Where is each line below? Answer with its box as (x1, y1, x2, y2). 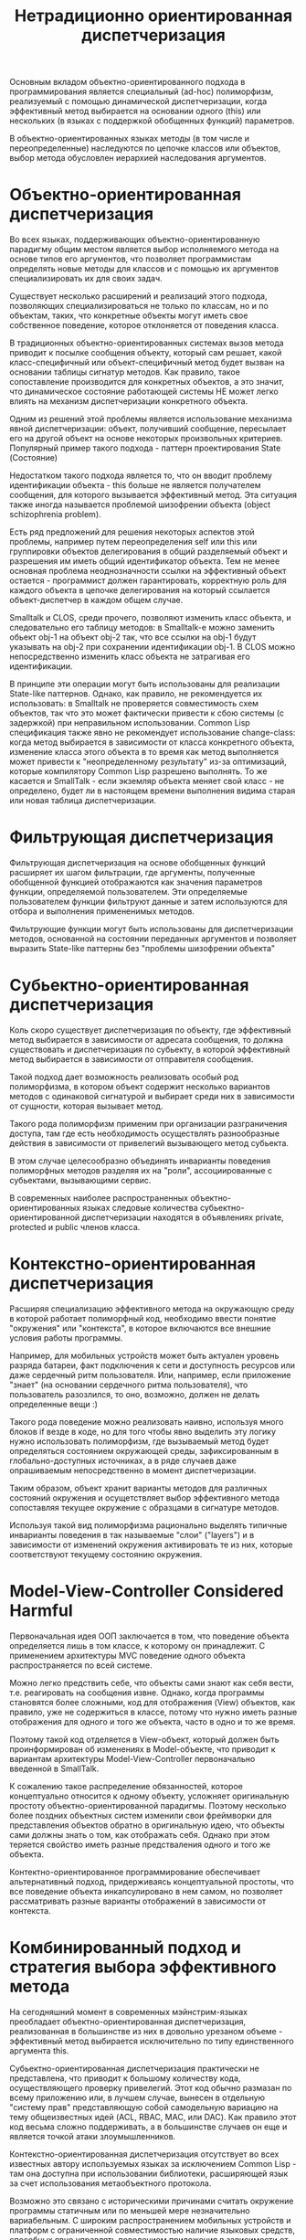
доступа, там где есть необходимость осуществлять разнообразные (9, 1128, 280, 1139)
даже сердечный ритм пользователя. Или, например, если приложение (9, 1369, 291, 1380)
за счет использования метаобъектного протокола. (9, 2177, 212, 2189)
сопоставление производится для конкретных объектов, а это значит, (9, 377, 285, 387)
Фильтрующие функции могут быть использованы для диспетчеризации (9, 924, 294, 935)
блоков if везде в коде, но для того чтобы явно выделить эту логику (9, 1426, 277, 1437)
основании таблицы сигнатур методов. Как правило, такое (9, 366, 240, 377)
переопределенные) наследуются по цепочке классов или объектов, (9, 143, 281, 154)
